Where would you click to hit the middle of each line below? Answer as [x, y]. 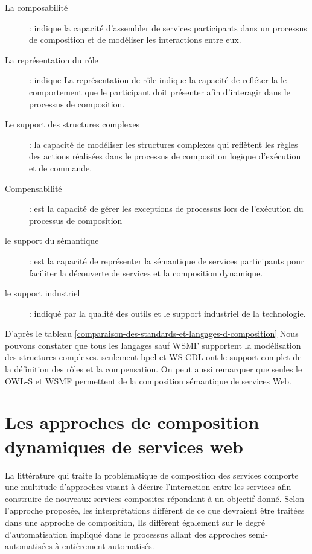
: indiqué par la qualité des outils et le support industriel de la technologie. [167, 313]
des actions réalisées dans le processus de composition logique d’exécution [165, 156]
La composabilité [37, 7]
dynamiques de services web [124, 446]
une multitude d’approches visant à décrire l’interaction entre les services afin [148, 487]
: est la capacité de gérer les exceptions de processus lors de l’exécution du [166, 209]
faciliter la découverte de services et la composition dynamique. [146, 272]
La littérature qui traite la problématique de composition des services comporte [152, 475]
